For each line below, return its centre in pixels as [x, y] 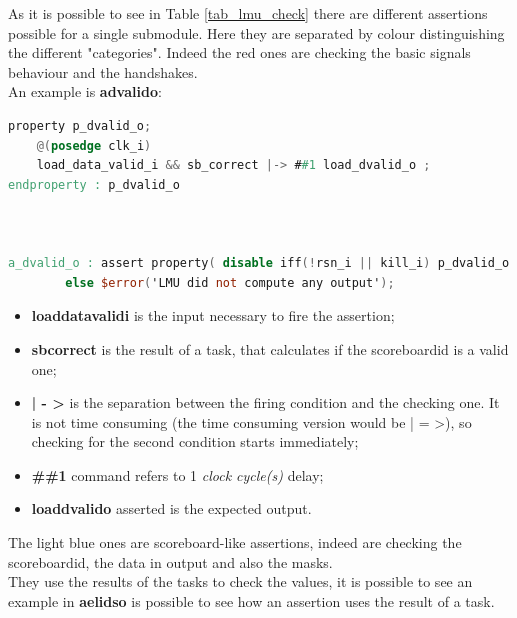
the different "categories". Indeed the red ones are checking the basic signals [239, 52]
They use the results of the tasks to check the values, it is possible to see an [240, 581]
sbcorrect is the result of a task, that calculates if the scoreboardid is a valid [270, 348]
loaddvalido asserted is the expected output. [171, 508]
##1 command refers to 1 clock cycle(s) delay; [177, 474]
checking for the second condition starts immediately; [195, 441]
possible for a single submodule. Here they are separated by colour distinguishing [256, 32]
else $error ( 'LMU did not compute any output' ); [230, 282]
